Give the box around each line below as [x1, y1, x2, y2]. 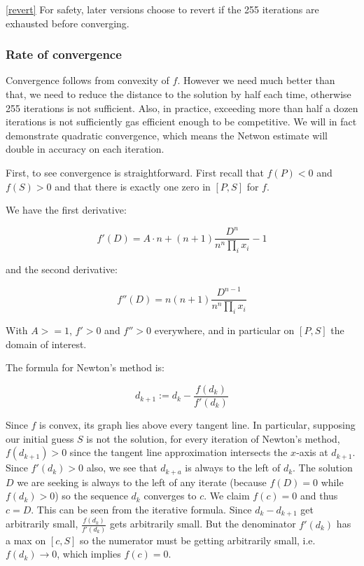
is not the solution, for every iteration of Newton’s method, [86, 431, 340, 446]
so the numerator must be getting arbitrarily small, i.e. [80, 532, 316, 547]
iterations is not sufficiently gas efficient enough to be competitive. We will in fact [6, 114, 357, 129]
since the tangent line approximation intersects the [69, 445, 288, 460]
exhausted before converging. [6, 15, 129, 30]
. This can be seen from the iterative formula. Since [31, 502, 252, 516]
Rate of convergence [6, 46, 122, 63]
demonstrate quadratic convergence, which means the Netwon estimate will [6, 127, 328, 142]
